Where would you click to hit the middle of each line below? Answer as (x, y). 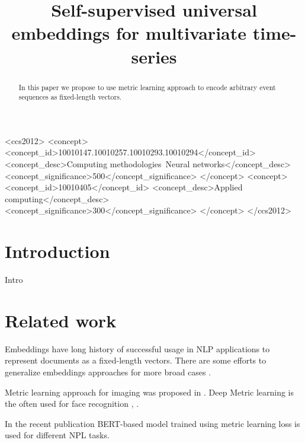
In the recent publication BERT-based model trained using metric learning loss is (152, 423)
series (154, 56)
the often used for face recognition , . (72, 404)
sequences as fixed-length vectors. (70, 97)
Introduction (57, 251)
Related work (61, 320)
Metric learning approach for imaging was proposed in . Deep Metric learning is (150, 392)
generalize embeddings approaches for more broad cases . (108, 372)
